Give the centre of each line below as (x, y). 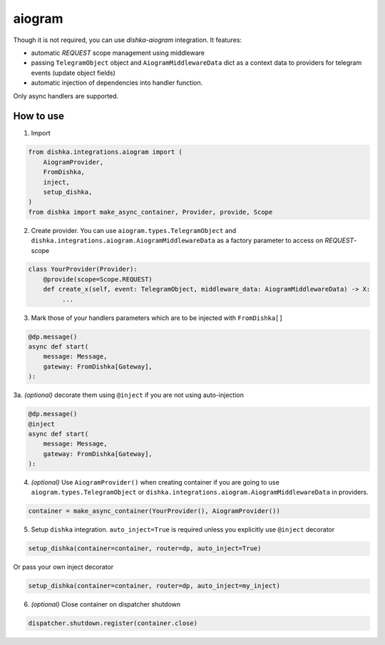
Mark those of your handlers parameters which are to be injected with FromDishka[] (157, 318)
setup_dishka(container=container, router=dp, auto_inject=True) (145, 548)
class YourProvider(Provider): (83, 269)
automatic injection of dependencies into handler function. (117, 83)
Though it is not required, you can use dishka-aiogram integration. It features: (128, 40)
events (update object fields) (73, 73)
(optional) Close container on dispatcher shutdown (106, 604)
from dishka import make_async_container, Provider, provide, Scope (150, 212)
